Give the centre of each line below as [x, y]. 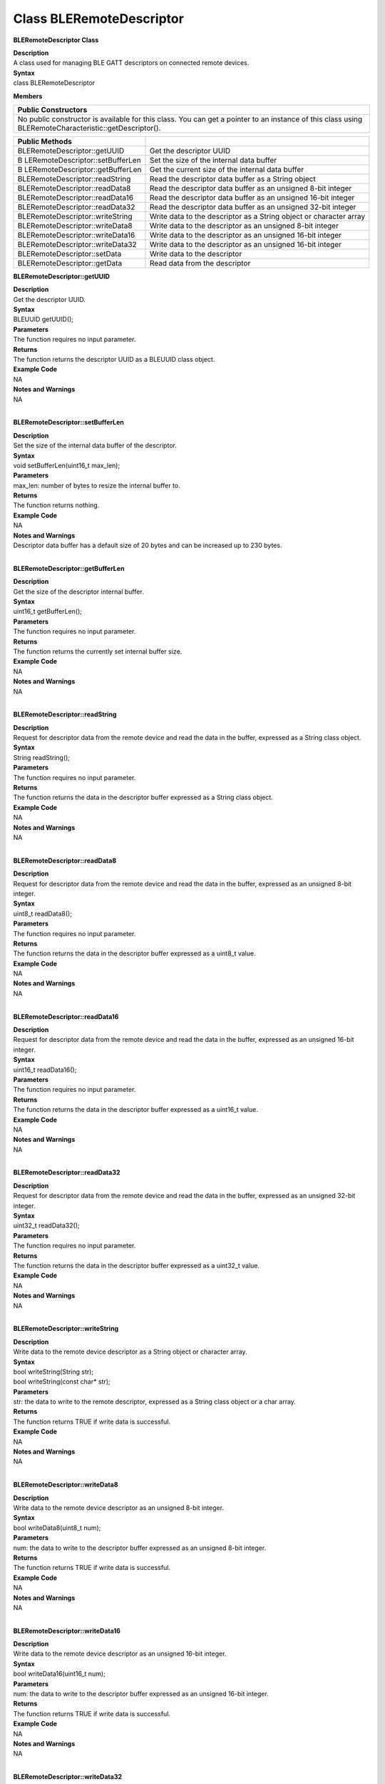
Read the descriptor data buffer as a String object [233, 178]
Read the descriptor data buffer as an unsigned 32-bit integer [253, 207]
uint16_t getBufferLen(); [47, 612]
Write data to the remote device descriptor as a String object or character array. [130, 1352]
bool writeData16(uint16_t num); [60, 1674]
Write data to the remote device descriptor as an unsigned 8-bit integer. [119, 1507]
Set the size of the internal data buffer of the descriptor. [95, 445]
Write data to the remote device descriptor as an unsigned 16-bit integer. [120, 1654]
